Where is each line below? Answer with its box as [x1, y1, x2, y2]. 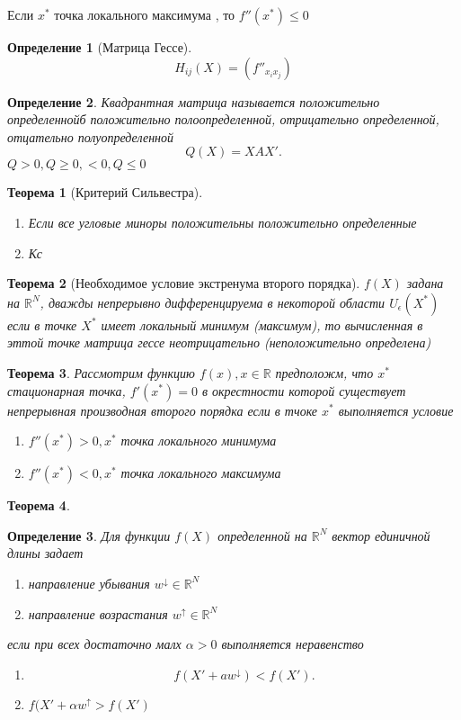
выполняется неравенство [221, 634, 364, 653]
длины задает [7, 544, 84, 562]
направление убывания [28, 573, 150, 592]
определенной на [217, 526, 307, 544]
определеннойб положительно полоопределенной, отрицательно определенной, [7, 110, 439, 129]
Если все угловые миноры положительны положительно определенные [28, 212, 417, 231]
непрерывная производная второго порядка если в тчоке [7, 400, 318, 419]
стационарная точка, [7, 381, 126, 400]
